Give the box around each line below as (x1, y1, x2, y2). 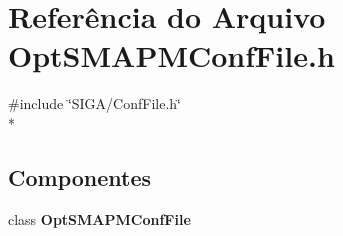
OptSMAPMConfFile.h (8, 35, 335, 76)
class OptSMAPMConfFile (8, 208, 191, 229)
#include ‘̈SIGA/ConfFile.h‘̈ (8, 93, 181, 114)
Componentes (8, 161, 152, 192)
